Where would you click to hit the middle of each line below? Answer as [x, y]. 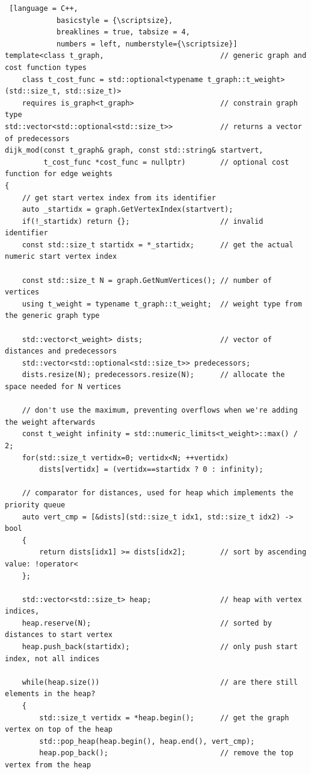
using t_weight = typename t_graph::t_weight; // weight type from [162, 304]
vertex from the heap [48, 765]
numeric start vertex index [61, 257]
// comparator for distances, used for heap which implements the [158, 493]
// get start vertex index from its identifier [119, 198]
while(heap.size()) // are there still [160, 682]
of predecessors [37, 138]
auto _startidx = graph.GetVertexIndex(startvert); [128, 210]
